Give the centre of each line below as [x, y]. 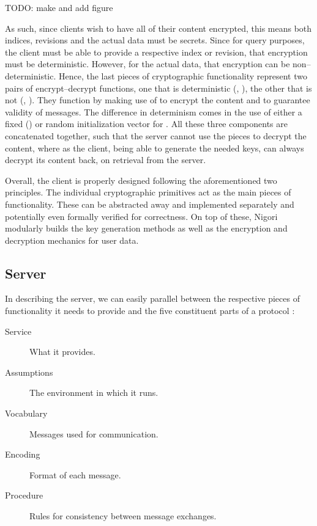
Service [18, 331]
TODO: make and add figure [59, 7]
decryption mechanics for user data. [72, 240]
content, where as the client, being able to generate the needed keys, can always [155, 148]
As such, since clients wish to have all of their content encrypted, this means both [158, 28]
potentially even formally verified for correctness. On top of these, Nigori [141, 216]
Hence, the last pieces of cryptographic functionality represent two [183, 75]
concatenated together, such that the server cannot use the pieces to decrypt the [156, 135]
